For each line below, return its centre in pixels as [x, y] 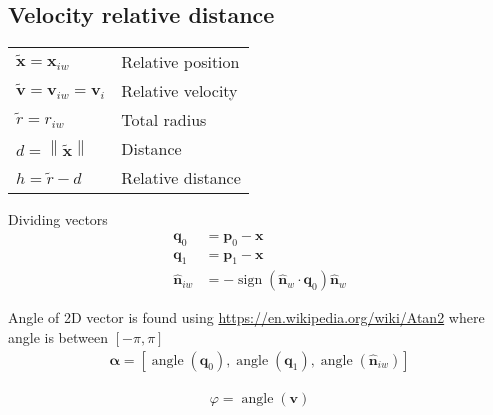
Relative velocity [179, 91]
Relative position [180, 62]
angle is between [58, 337]
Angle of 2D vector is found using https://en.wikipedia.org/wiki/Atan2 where [246, 317]
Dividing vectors [58, 219]
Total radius [164, 120]
